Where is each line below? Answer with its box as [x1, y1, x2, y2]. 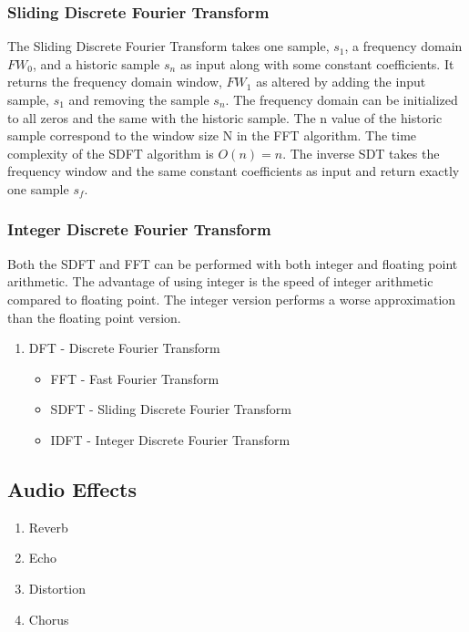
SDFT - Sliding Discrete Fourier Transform [50, 399, 292, 419]
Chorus [28, 609, 69, 628]
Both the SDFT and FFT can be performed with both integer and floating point [7, 254, 458, 273]
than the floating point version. [7, 307, 181, 326]
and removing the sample [68, 90, 209, 109]
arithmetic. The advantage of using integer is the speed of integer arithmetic [7, 272, 433, 291]
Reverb [28, 517, 68, 536]
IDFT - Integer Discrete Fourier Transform [50, 430, 291, 449]
